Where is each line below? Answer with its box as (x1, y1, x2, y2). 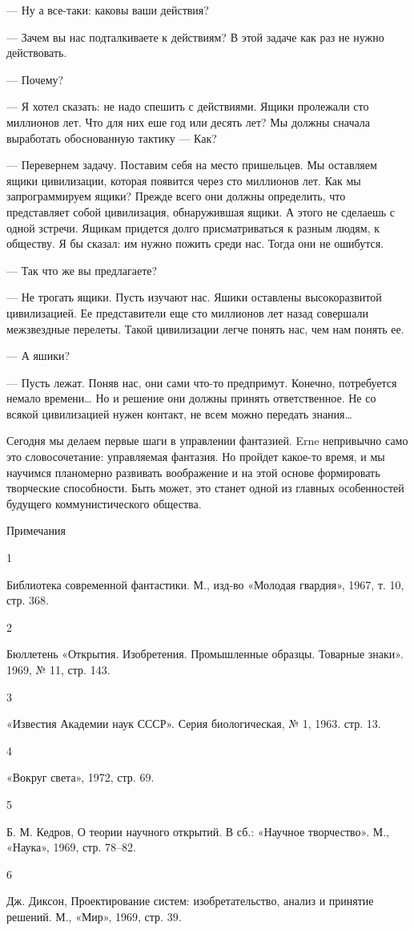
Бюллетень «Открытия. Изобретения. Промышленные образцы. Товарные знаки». (6, 645, 404, 662)
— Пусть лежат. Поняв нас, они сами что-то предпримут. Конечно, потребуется (6, 374, 397, 390)
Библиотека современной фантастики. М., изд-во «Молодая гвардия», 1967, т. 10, (6, 576, 404, 592)
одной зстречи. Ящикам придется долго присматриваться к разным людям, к (6, 219, 380, 236)
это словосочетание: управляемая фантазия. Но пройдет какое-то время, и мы (6, 448, 385, 465)
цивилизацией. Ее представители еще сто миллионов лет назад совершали (6, 304, 368, 321)
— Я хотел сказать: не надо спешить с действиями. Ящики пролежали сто (6, 98, 369, 115)
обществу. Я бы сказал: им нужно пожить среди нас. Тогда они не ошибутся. (6, 235, 384, 252)
